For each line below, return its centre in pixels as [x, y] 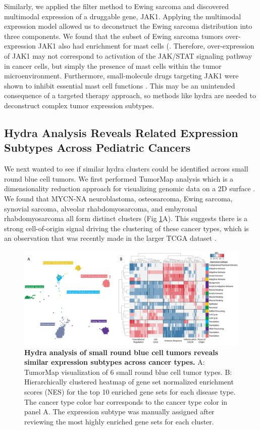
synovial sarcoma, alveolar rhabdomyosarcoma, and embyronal [101, 208]
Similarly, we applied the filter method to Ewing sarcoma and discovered [117, 6]
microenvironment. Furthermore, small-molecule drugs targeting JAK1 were [121, 76]
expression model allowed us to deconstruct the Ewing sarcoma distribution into [128, 26]
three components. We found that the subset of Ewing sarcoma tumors [114, 36]
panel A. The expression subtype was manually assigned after [119, 412]
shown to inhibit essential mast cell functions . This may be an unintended [120, 85]
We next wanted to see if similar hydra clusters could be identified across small [126, 169]
